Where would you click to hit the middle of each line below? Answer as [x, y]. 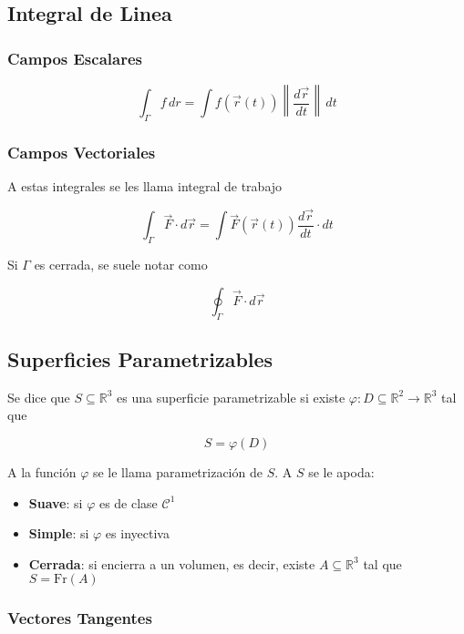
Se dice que [39, 397]
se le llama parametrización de [177, 471]
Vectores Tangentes [80, 618]
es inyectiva [137, 533]
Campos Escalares [75, 58]
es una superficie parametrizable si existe [231, 397]
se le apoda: [341, 471]
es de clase [128, 502]
